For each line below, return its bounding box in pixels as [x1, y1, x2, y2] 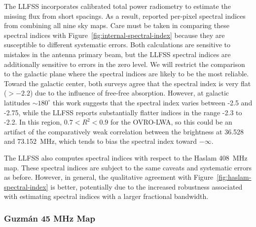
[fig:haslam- [217, 172, 252, 182]
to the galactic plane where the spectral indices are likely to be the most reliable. [4, 68, 249, 79]
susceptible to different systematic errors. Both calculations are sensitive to [4, 39, 231, 50]
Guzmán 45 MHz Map [4, 212, 95, 224]
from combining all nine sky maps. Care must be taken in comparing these [4, 20, 229, 31]
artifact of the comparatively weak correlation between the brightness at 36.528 [4, 126, 244, 136]
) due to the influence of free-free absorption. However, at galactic [30, 88, 229, 98]
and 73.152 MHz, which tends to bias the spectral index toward [4, 136, 197, 146]
